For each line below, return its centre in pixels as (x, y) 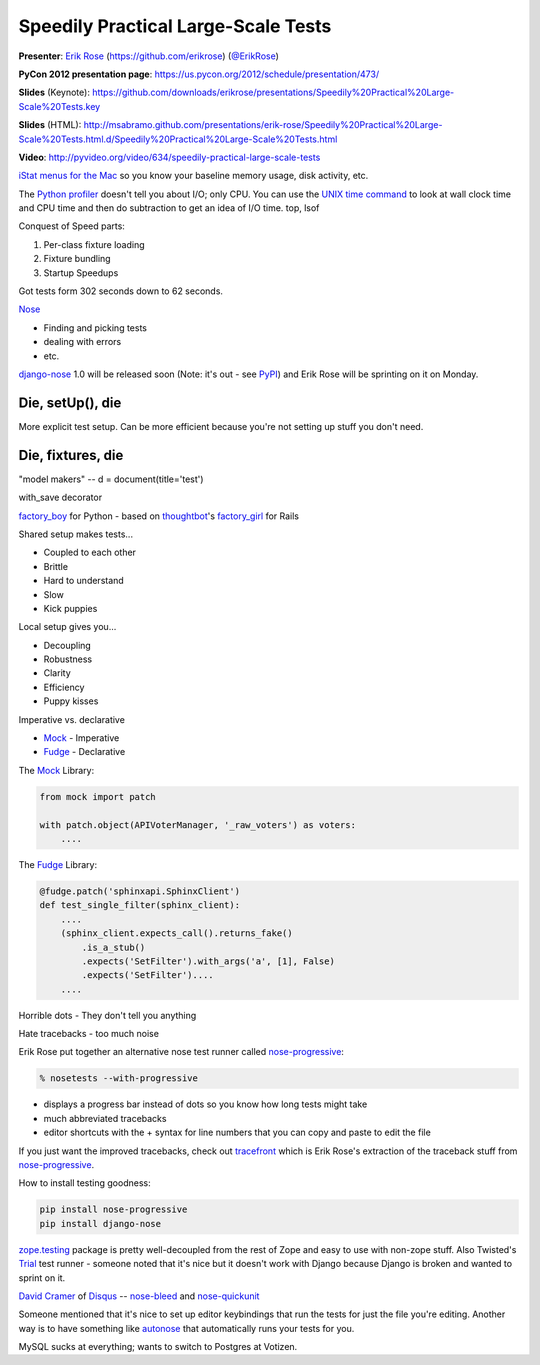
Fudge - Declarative (84, 752)
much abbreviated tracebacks (105, 1118)
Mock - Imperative (81, 738)
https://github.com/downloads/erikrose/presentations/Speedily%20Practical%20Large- (273, 92)
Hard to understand (83, 581)
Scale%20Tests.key (59, 106)
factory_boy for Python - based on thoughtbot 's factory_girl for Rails (159, 516)
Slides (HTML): (50, 125)
